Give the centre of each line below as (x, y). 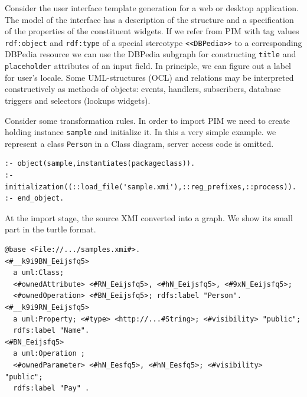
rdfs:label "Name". (51, 331)
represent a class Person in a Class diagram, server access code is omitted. (139, 143)
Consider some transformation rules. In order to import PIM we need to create (148, 120)
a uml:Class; (39, 273)
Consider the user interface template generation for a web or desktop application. (152, 8)
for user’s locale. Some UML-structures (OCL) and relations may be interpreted (149, 77)
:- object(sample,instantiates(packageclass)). (100, 164)
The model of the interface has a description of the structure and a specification (149, 19)
